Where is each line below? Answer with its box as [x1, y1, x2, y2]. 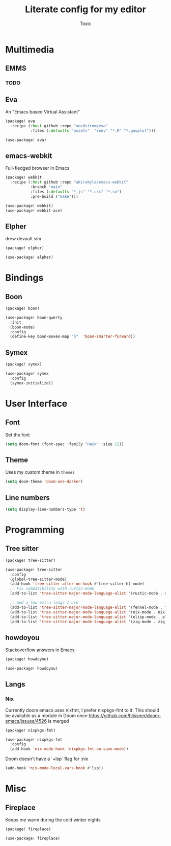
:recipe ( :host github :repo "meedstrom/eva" [10, 123, 108, 128]
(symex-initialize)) [10, 380, 53, 385]
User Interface [5, 398, 68, 409]
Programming [5, 524, 65, 536]
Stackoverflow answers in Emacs [5, 647, 75, 653]
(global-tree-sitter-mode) [10, 577, 67, 582]
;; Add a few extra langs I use [10, 600, 79, 605]
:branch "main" [30, 185, 63, 190]
